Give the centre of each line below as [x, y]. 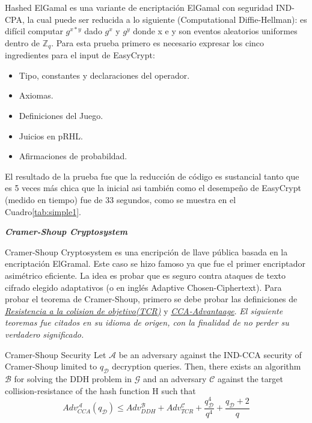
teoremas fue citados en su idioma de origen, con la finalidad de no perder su [147, 322]
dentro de [22, 42]
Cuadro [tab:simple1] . [43, 211]
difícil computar [34, 31]
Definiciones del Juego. [61, 116]
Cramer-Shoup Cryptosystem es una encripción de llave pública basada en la [146, 251]
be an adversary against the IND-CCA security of [210, 354]
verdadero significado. [44, 334]
